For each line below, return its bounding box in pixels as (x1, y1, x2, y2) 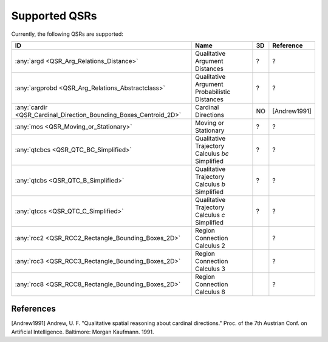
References (11, 304, 56, 314)
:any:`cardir (15, 103, 48, 112)
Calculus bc (194, 149, 229, 158)
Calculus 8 (194, 287, 226, 296)
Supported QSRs (11, 9, 97, 22)
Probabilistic (194, 87, 231, 96)
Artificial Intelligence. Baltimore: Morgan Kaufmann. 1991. (11, 328, 154, 335)
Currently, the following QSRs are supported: (11, 30, 124, 38)
